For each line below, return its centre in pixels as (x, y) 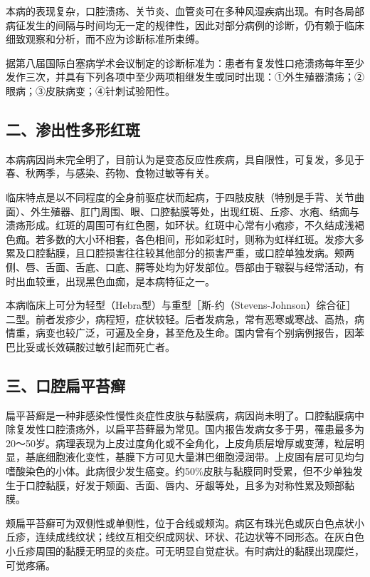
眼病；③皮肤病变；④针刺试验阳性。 (90, 90)
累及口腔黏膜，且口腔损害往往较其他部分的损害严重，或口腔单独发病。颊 (175, 253)
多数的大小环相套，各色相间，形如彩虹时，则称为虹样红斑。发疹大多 (205, 239)
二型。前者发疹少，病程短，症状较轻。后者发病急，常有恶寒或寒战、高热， (180, 318)
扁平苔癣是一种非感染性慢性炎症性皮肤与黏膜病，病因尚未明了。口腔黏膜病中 (185, 415)
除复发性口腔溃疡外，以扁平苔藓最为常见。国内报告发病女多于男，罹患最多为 (185, 429)
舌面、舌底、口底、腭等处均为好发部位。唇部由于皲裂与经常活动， (200, 266)
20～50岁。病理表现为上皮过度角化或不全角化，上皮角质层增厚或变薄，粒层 (180, 443)
